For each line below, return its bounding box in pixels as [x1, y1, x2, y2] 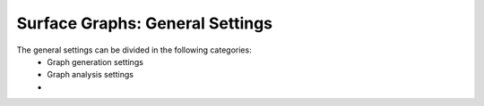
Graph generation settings [47, 56, 143, 67]
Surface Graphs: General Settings [16, 13, 273, 33]
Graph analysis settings [47, 69, 134, 80]
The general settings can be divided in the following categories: [16, 45, 252, 55]
